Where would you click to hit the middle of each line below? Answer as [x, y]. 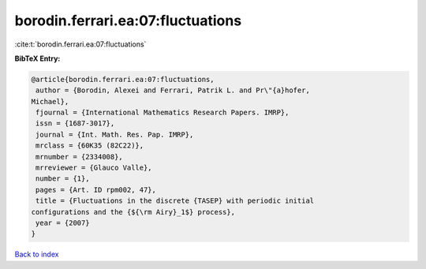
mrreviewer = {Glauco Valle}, [94, 168]
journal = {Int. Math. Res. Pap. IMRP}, [115, 134]
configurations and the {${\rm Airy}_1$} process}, [133, 212]
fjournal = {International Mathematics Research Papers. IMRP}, [163, 113]
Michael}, [50, 101]
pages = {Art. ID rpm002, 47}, [96, 190]
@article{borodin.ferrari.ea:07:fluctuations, [123, 79]
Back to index [37, 254]
